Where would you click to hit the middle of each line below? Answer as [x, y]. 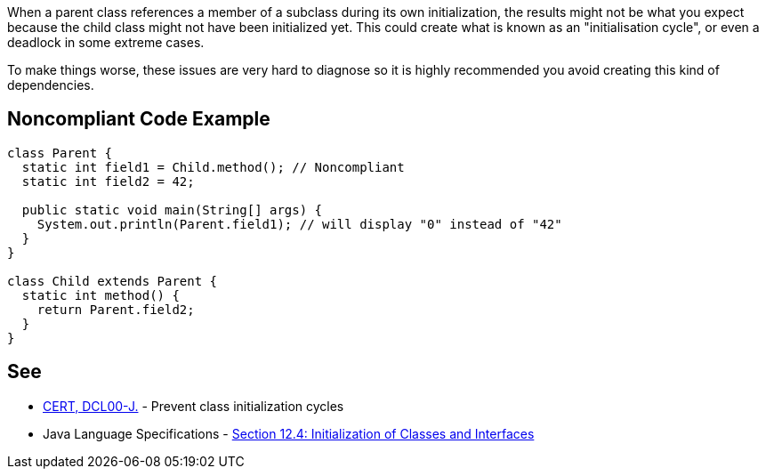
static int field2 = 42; [108, 181]
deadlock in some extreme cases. [106, 42]
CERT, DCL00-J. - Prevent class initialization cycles [194, 406]
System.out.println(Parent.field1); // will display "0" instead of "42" [299, 224]
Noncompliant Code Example [139, 119]
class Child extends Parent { [113, 281]
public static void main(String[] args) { [172, 210]
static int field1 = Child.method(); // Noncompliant [213, 167]
